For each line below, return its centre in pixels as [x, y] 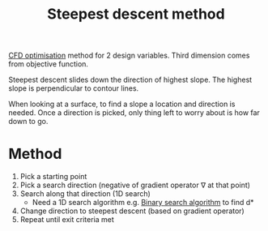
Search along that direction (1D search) [85, 194]
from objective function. [49, 64]
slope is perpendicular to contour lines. [74, 88]
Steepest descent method [136, 14]
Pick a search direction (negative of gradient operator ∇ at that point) [135, 185]
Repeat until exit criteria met [67, 220]
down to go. [28, 122]
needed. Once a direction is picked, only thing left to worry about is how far [134, 113]
